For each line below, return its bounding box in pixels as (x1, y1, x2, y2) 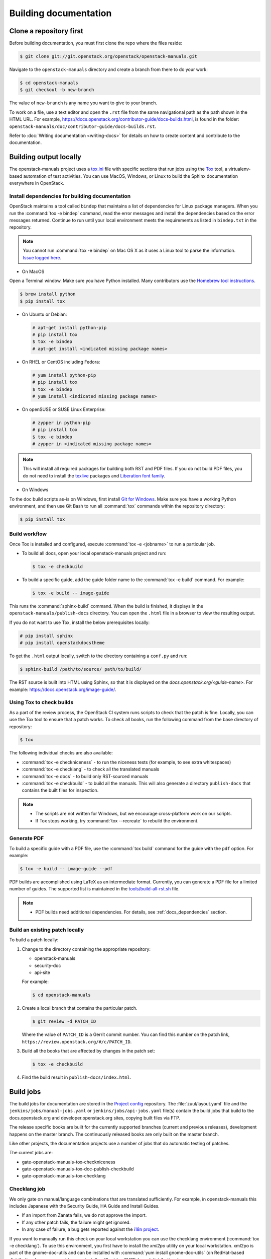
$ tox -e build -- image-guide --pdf (20, 866, 113, 872)
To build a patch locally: (9, 937, 59, 943)
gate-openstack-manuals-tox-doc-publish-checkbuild (22, 1166, 134, 1172)
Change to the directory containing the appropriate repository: (22, 946, 151, 952)
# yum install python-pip (32, 372, 96, 378)
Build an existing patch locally (9, 927, 84, 934)
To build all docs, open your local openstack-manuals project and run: (22, 550, 167, 556)
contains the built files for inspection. (22, 787, 99, 793)
